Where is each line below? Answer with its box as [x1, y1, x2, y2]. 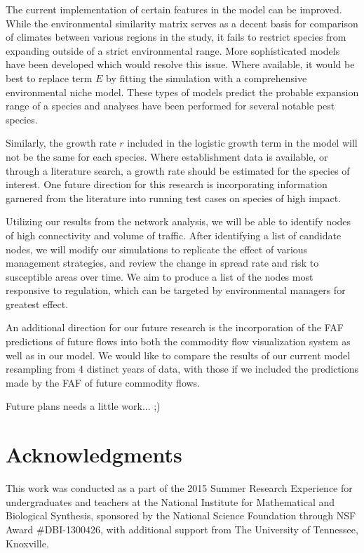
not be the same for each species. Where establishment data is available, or [6, 149, 328, 164]
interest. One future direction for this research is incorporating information [6, 177, 328, 192]
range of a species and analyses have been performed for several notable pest [6, 98, 335, 113]
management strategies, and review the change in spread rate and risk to [6, 255, 319, 270]
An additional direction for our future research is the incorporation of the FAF [6, 320, 344, 335]
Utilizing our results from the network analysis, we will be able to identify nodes [6, 214, 351, 229]
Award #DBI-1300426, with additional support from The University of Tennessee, [6, 521, 358, 536]
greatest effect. [6, 296, 69, 311]
